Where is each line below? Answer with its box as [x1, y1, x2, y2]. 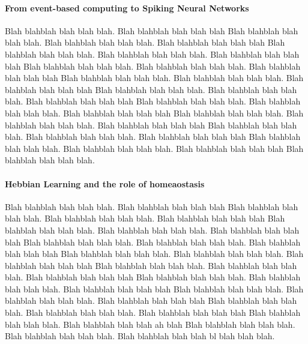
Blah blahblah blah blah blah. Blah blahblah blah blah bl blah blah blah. [5, 330, 275, 342]
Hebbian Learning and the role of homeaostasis [5, 177, 205, 190]
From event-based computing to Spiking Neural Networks [5, 1, 249, 14]
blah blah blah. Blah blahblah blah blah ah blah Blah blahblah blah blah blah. [5, 318, 295, 330]
